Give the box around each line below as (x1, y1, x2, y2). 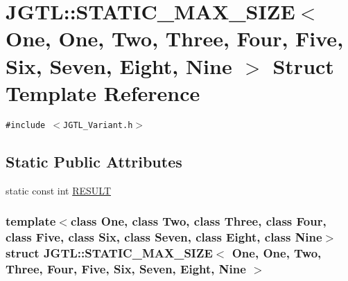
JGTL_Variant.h (63, 120, 133, 130)
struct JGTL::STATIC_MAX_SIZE (6, 244, 213, 261)
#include (6, 120, 46, 130)
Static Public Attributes (6, 150, 182, 172)
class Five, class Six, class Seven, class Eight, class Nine (6, 228, 322, 245)
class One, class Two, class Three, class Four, (70, 212, 327, 230)
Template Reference (6, 78, 200, 107)
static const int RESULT (6, 183, 112, 197)
